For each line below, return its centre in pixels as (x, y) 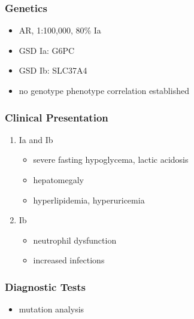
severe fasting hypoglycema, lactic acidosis (111, 159)
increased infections (69, 260)
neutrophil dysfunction (75, 240)
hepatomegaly (58, 180)
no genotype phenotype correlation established (104, 90)
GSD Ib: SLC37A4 (53, 70)
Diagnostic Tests (45, 286)
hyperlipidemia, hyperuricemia (89, 200)
